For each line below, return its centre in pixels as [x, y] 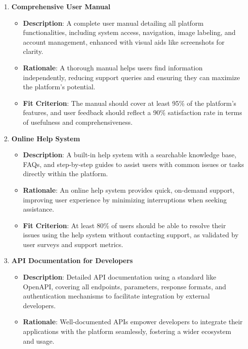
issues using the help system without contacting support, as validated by [131, 235]
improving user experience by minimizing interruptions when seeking [125, 199]
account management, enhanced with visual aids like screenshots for [124, 42]
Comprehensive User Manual [61, 6]
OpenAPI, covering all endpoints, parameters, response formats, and [124, 286]
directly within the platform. [65, 174]
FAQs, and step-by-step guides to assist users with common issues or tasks [133, 164]
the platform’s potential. [59, 87]
